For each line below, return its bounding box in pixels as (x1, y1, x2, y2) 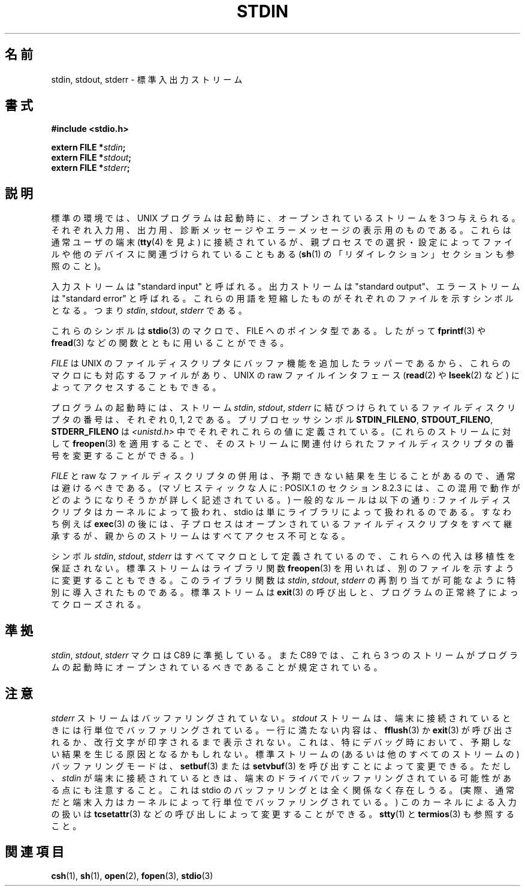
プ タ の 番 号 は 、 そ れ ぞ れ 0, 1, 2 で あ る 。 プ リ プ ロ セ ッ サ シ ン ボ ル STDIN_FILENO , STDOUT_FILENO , (51, 414, 493, 425)
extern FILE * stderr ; (51, 162, 130, 173)
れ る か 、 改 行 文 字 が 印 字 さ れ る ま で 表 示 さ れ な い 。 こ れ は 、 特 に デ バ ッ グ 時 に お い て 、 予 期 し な (51, 736, 511, 747)
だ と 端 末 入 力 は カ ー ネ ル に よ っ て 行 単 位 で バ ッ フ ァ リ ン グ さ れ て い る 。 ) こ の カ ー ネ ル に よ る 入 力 (51, 796, 517, 807)
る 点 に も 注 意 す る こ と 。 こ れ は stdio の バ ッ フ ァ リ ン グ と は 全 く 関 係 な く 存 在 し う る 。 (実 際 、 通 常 (51, 784, 515, 795)
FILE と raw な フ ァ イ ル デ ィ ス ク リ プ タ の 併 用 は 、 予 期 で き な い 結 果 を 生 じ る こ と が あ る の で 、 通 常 (51, 471, 515, 481)
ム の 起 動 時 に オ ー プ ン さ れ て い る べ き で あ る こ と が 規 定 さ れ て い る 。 (51, 662, 382, 673)
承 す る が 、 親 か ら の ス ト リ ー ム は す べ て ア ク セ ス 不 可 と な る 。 (51, 531, 350, 541)
